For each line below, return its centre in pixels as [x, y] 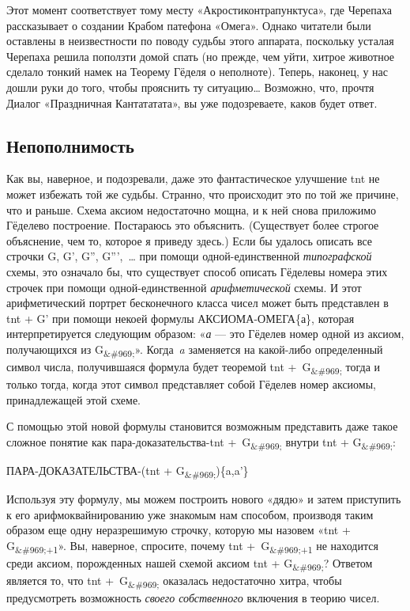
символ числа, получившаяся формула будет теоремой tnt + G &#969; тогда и [194, 368]
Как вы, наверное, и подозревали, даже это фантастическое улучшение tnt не [193, 178]
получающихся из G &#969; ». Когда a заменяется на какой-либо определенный [195, 350]
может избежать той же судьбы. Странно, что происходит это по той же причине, [203, 194]
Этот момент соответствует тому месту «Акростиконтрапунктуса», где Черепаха [199, 9]
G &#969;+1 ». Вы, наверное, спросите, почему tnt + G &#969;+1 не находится [192, 546]
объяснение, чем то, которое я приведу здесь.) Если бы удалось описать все [190, 240]
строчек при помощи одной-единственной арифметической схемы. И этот [184, 287]
